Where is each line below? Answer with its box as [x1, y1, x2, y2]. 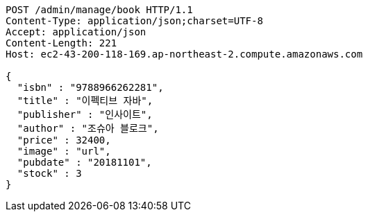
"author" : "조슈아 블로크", [17, 123, 159, 134]
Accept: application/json [6, 26, 147, 37]
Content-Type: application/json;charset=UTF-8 [6, 15, 263, 26]
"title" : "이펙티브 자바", [17, 95, 153, 106]
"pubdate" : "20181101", [17, 157, 152, 168]
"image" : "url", [17, 146, 111, 157]
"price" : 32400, [17, 134, 111, 146]
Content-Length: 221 [6, 37, 117, 49]
